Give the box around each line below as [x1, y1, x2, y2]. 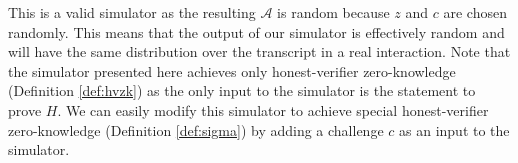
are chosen [443, 2, 507, 22]
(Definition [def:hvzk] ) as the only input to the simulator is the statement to [8, 80, 476, 101]
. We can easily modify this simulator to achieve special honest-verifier [57, 99, 489, 120]
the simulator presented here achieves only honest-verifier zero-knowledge [8, 60, 456, 81]
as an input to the [399, 119, 510, 140]
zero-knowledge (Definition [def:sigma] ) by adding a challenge [8, 119, 384, 140]
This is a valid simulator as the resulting [8, 2, 256, 22]
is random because [277, 2, 390, 22]
